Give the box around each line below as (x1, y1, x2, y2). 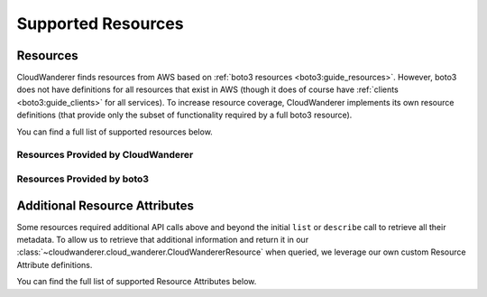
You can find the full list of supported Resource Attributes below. (16, 276, 257, 287)
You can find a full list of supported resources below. (16, 126, 214, 137)
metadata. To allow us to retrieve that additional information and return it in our (16, 235, 309, 246)
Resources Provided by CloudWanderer (16, 149, 194, 162)
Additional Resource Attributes (16, 198, 194, 213)
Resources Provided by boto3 (16, 172, 149, 185)
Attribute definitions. (16, 259, 93, 270)
